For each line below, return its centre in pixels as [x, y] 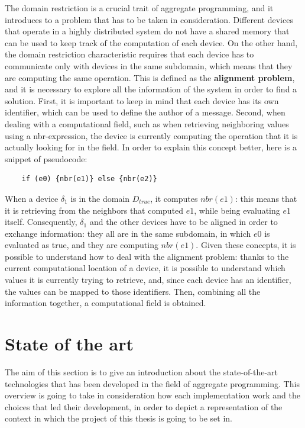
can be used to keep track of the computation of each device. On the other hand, [151, 42]
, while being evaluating [237, 210]
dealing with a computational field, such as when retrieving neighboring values [147, 123]
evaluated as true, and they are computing [82, 245]
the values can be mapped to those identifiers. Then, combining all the [133, 291]
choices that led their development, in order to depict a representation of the [144, 406]
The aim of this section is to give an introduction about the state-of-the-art [141, 371]
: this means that [266, 198]
